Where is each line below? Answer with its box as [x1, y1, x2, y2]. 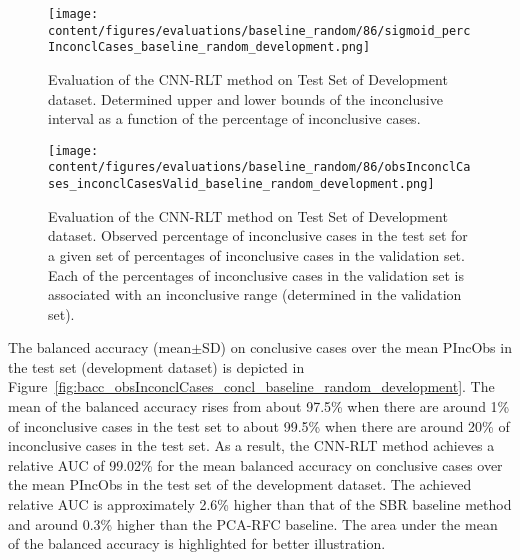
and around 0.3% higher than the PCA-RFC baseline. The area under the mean [8, 513, 498, 534]
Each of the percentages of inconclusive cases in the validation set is [48, 264, 464, 285]
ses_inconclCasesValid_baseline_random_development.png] [48, 177, 435, 192]
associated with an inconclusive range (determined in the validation [48, 284, 462, 305]
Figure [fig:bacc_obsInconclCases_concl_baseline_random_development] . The [8, 376, 495, 397]
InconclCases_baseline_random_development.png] [48, 40, 371, 55]
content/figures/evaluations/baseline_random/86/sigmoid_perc [48, 23, 471, 38]
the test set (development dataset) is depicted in [8, 356, 305, 377]
